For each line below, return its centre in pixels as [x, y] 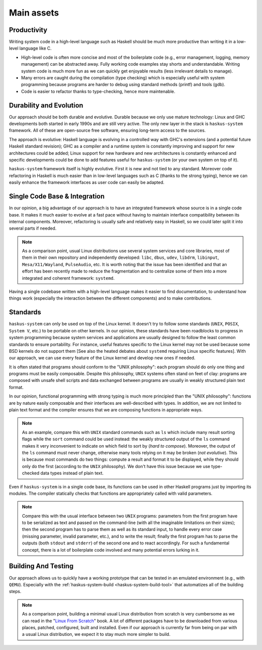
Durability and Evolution [46, 105]
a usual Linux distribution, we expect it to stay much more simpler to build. [96, 634]
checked [31, 473]
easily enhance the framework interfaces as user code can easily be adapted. [87, 182]
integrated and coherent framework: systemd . [68, 278]
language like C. [36, 48]
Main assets [34, 13]
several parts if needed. [33, 228]
